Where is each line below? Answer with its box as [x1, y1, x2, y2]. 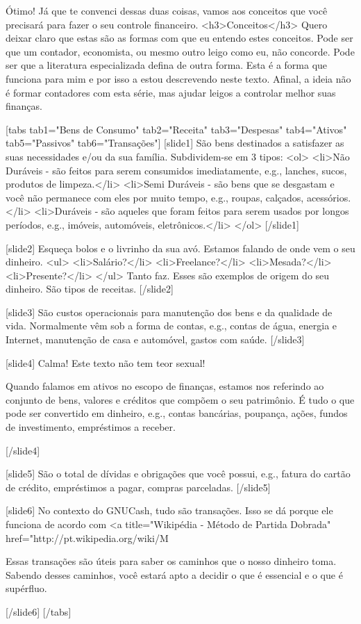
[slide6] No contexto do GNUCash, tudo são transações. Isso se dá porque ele [6, 503, 333, 518]
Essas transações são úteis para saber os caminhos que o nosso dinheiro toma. [6, 554, 337, 568]
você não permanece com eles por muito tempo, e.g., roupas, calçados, [6, 190, 304, 204]
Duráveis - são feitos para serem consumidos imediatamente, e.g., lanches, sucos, [6, 163, 347, 177]
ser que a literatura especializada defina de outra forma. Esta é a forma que [6, 58, 328, 72]
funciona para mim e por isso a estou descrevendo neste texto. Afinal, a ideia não [6, 71, 351, 85]
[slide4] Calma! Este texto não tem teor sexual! [6, 355, 205, 370]
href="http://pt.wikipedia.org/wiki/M [6, 530, 169, 545]
